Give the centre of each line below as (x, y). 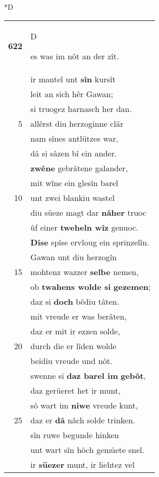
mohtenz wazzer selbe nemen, (85, 271)
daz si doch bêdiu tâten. (75, 301)
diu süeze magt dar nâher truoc (88, 212)
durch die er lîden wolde (73, 346)
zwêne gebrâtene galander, (79, 168)
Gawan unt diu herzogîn (74, 257)
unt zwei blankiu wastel (73, 197)
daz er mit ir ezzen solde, (75, 331)
